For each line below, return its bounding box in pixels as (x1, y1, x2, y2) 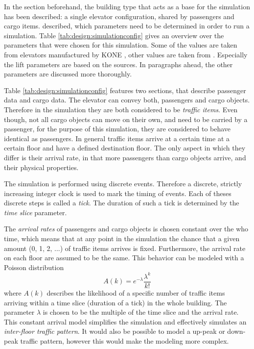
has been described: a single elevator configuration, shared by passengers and (4, 11, 234, 21)
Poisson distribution (4, 262, 64, 272)
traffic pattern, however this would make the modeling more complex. (20, 335, 229, 346)
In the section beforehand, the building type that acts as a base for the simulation (4, 1, 250, 11)
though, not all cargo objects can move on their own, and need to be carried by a (4, 114, 248, 124)
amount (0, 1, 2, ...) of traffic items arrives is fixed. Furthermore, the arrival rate (4, 243, 246, 253)
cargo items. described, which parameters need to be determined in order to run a (4, 21, 250, 31)
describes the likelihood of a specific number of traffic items (46, 288, 225, 298)
